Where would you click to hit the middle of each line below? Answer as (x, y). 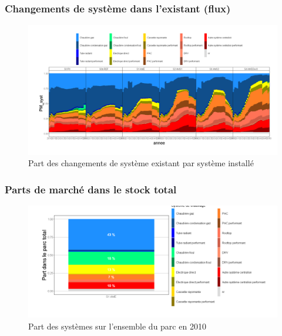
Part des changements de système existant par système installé (141, 163)
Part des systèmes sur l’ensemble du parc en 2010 (117, 326)
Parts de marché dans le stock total (91, 189)
